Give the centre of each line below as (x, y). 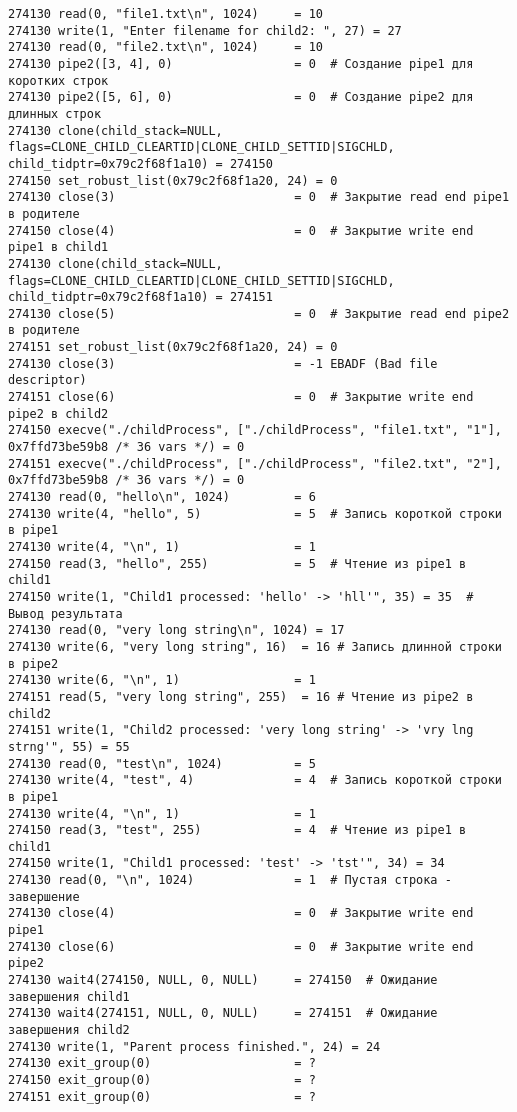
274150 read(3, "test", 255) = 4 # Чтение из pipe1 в (237, 830)
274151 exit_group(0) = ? (162, 1096)
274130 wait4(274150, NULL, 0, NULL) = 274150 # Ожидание (223, 980)
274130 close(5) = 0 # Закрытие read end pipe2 (259, 313)
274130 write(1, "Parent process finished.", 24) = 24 (194, 1046)
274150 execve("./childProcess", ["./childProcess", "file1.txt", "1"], (255, 430)
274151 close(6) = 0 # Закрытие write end (241, 397)
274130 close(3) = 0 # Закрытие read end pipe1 (259, 197)
